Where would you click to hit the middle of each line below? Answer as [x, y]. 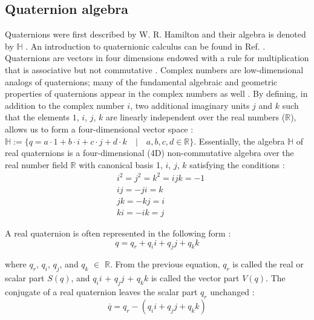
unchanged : [232, 291]
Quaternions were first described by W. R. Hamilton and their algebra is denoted [155, 34]
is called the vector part [195, 278]
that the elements [38, 117]
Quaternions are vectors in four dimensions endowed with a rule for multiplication [157, 58]
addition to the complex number [65, 105]
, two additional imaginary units [190, 105]
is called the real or [268, 264]
